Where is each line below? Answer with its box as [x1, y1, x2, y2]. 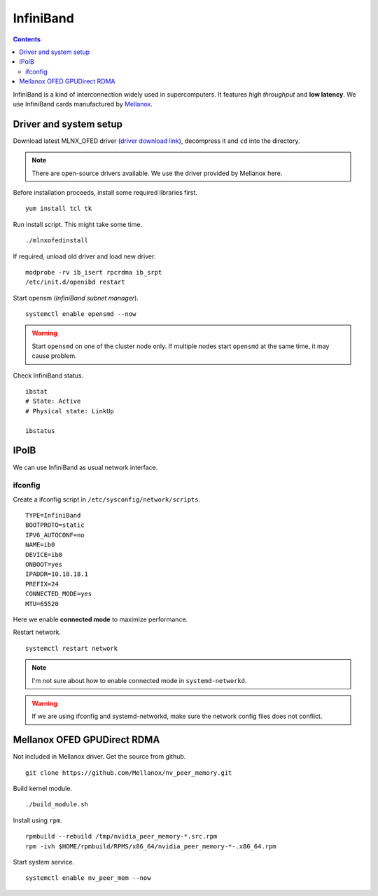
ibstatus [25, 427, 55, 434]
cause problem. [31, 352, 77, 360]
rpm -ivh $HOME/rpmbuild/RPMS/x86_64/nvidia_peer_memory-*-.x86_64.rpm [25, 842, 276, 850]
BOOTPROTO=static [25, 521, 85, 529]
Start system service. [13, 857, 75, 866]
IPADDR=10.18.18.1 [25, 570, 89, 578]
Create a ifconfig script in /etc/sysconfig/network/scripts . [13, 495, 201, 504]
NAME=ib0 [25, 541, 55, 549]
